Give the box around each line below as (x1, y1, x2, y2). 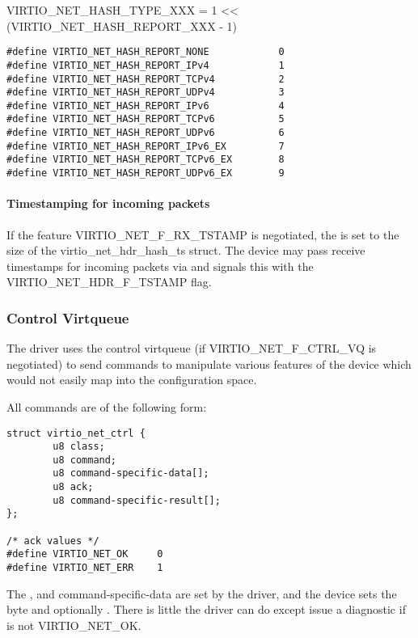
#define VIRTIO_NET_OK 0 (6, 548, 163, 560)
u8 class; (53, 441, 105, 453)
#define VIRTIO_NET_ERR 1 (6, 562, 163, 574)
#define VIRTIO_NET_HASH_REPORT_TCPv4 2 (6, 73, 285, 85)
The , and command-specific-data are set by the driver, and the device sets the (6, 585, 397, 602)
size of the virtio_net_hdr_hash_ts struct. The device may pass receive (6, 242, 365, 259)
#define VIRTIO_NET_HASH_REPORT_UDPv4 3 (6, 87, 285, 99)
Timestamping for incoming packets (6, 195, 210, 212)
